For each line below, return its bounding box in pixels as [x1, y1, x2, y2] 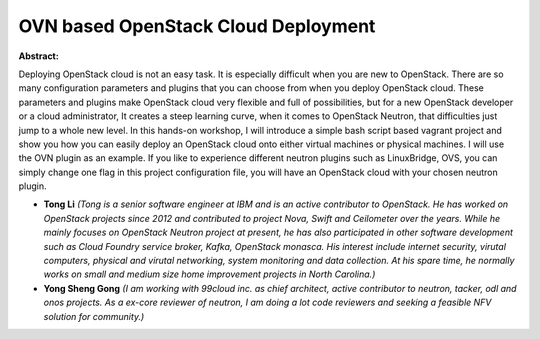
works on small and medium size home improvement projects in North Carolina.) [43, 268, 376, 280]
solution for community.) [43, 310, 145, 322]
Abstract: [18, 50, 59, 62]
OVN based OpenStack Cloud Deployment [18, 15, 376, 37]
